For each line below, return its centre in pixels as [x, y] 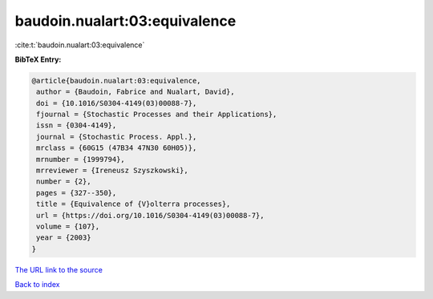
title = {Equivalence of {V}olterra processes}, [134, 204]
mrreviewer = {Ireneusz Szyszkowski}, [112, 171]
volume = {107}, [68, 226]
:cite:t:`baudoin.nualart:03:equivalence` [80, 45]
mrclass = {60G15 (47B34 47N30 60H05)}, [117, 148]
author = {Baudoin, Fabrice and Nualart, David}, [136, 92]
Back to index [37, 285]
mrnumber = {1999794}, [81, 159]
